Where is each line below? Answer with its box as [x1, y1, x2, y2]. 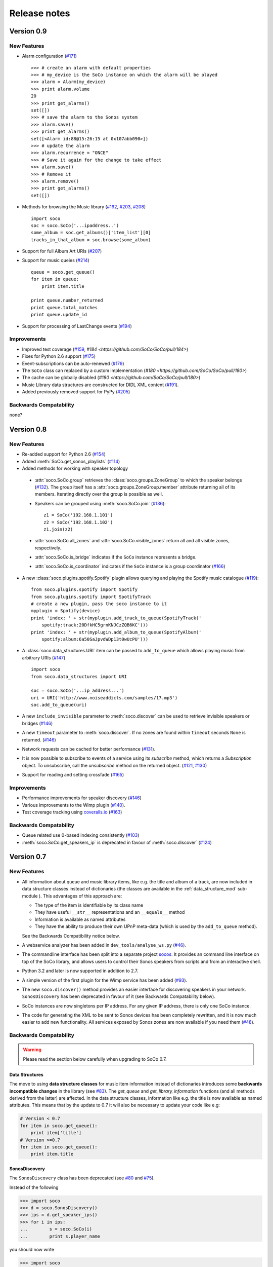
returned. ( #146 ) [22, 736, 57, 742]
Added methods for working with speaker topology [22, 465, 128, 471]
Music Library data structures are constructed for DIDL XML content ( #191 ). [22, 382, 179, 388]
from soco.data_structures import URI [31, 674, 127, 679]
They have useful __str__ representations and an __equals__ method [34, 909, 185, 915]
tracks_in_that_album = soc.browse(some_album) [31, 237, 151, 243]
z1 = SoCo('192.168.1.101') [43, 512, 113, 518]
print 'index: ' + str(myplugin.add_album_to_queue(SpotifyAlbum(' [31, 629, 202, 635]
